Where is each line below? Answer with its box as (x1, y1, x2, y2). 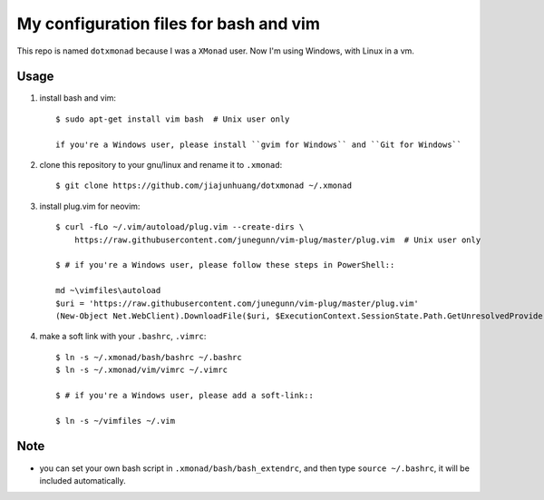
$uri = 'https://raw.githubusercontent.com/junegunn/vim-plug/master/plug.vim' (55, 298, 419, 309)
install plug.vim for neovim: (39, 201, 141, 211)
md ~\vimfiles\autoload (55, 286, 161, 296)
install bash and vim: (39, 93, 117, 103)
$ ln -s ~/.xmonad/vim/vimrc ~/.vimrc (55, 365, 228, 376)
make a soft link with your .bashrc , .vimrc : (39, 331, 207, 342)
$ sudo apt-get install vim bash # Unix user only (55, 113, 290, 124)
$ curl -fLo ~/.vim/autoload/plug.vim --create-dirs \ (55, 222, 305, 232)
